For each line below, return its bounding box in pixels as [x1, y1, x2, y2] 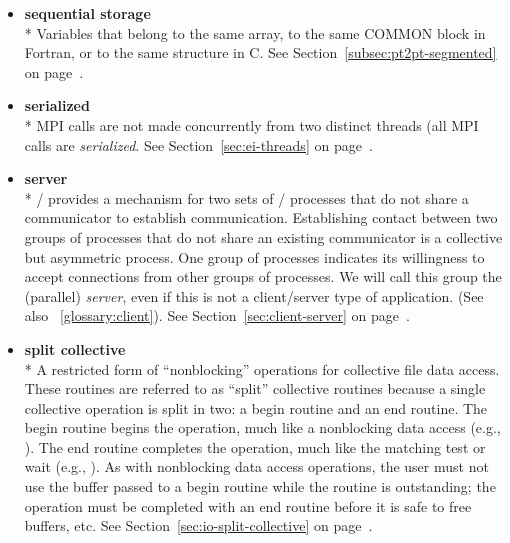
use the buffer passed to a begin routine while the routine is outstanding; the [24, 476, 496, 497]
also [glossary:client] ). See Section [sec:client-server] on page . [24, 305, 410, 326]
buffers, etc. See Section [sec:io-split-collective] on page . [24, 515, 373, 536]
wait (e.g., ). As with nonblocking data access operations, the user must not [24, 456, 489, 477]
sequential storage [24, 3, 151, 23]
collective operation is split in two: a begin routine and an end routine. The [24, 397, 488, 418]
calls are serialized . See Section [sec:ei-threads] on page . [24, 134, 373, 155]
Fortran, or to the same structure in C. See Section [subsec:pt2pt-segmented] [24, 42, 497, 63]
